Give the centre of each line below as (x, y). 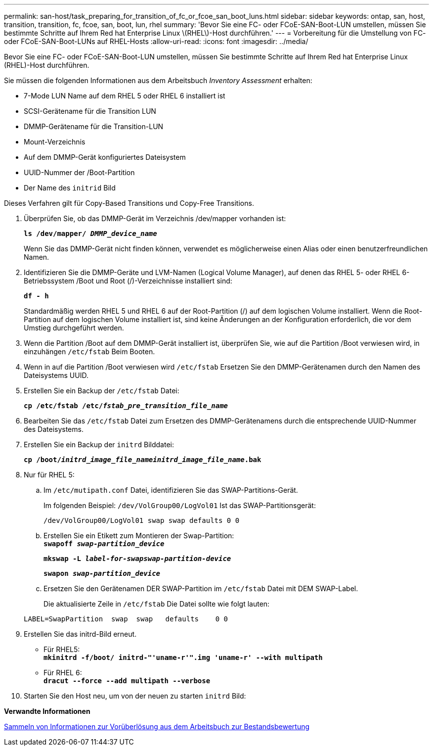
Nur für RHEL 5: (49, 475)
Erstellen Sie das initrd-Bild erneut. (80, 634)
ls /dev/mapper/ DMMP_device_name (90, 234)
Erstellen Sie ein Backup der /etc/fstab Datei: (102, 391)
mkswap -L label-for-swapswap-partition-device (137, 559)
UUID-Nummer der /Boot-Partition (79, 172)
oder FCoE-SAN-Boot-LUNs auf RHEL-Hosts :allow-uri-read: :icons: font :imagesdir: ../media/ (156, 41)
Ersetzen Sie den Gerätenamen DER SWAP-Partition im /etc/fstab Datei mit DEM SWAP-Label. (201, 588)
